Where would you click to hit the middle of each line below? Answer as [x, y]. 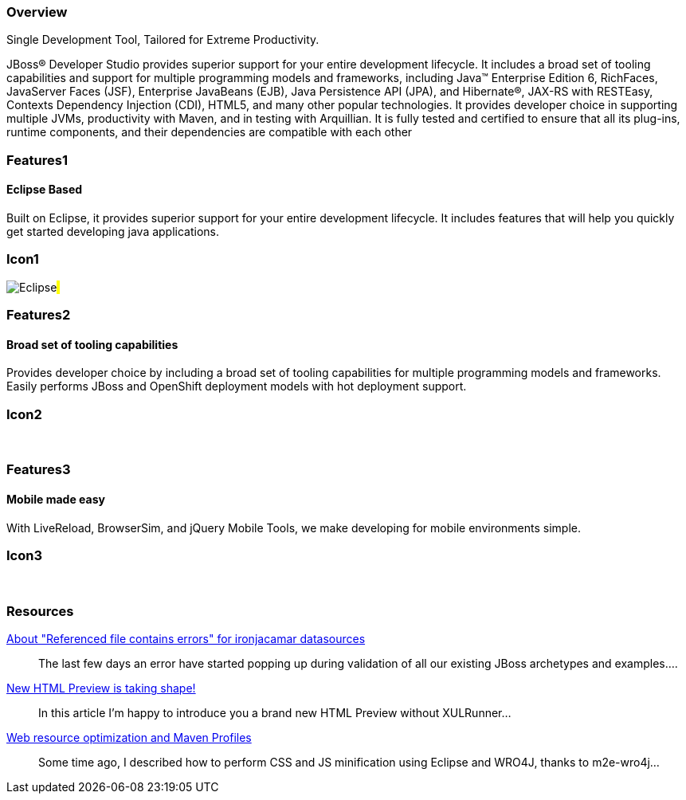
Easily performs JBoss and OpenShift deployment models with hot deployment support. [237, 386]
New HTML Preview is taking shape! [101, 688]
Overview [37, 12]
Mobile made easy [56, 500]
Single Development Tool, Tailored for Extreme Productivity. [163, 40]
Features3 [39, 470]
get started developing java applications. [113, 231]
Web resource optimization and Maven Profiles [129, 738]
